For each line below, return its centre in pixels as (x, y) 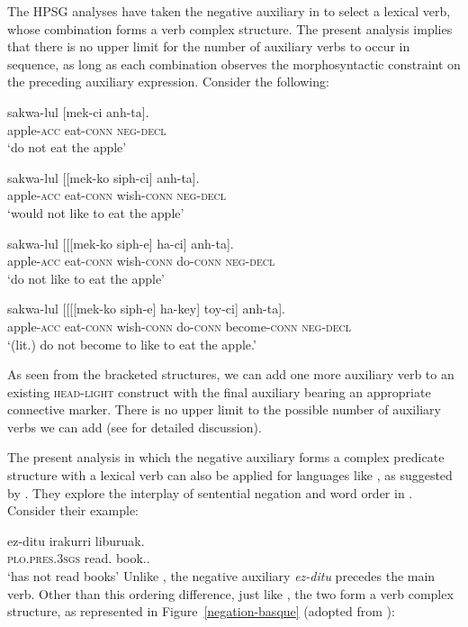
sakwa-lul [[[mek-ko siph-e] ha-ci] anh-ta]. (121, 243)
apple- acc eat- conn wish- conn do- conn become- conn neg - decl (179, 326)
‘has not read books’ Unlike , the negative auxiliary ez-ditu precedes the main (221, 576)
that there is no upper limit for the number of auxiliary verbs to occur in (209, 46)
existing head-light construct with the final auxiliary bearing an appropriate (219, 391)
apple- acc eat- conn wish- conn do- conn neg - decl (141, 261)
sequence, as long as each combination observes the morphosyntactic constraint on (234, 64)
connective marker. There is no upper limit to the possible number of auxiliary (224, 409)
